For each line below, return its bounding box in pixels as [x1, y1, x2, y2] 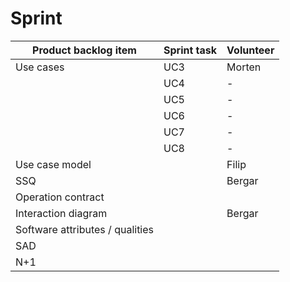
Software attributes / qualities [15, 222, 155, 236]
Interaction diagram [15, 206, 108, 220]
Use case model [15, 157, 92, 171]
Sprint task [163, 43, 218, 57]
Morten [226, 60, 262, 74]
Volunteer [226, 43, 275, 57]
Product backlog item [32, 43, 137, 57]
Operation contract [15, 190, 105, 204]
